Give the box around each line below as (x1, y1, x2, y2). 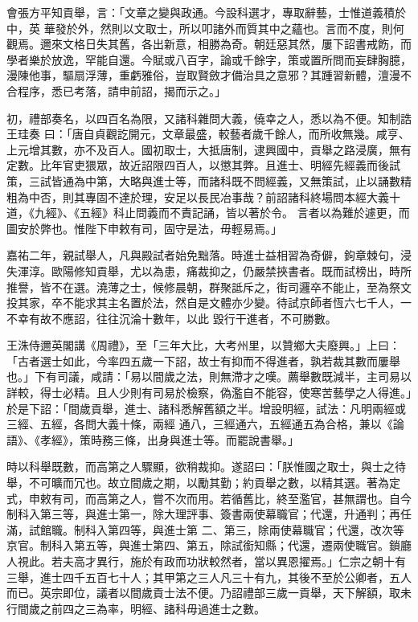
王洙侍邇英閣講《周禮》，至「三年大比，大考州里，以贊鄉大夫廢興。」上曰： (6, 337, 400, 354)
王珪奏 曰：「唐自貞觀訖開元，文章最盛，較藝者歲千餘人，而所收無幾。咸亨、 (6, 125, 410, 142)
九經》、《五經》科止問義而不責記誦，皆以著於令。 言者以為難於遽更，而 (34, 204, 410, 221)
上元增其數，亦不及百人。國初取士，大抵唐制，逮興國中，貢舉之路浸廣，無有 (6, 141, 412, 158)
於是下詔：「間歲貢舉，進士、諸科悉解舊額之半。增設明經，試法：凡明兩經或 (6, 399, 406, 416)
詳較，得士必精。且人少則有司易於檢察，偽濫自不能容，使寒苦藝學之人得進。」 (6, 384, 412, 401)
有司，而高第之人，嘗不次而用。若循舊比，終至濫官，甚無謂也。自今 (51, 489, 412, 506)
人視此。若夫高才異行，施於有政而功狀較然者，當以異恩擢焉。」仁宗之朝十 (6, 553, 395, 569)
